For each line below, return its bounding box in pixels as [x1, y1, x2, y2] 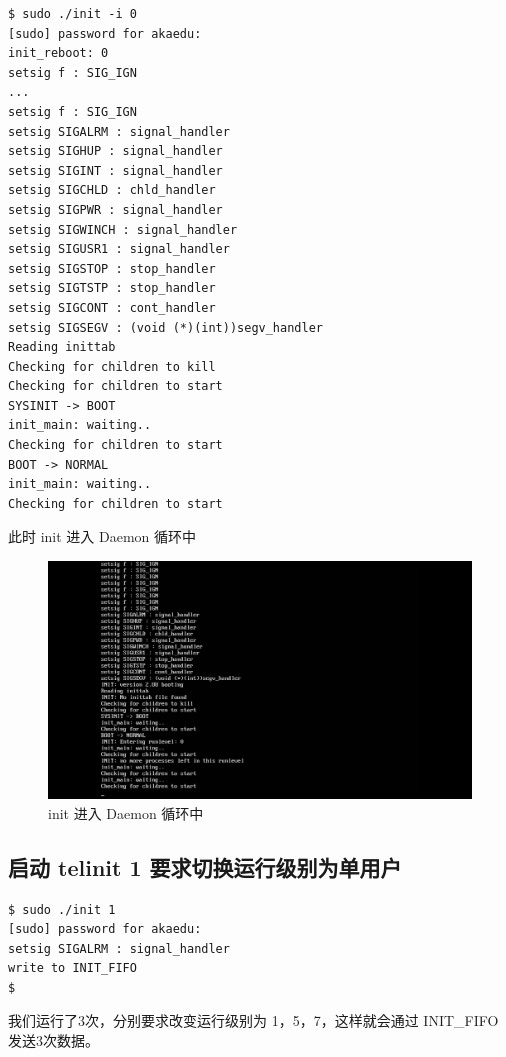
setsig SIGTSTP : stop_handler [8, 281, 216, 296]
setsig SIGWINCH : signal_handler [8, 222, 238, 237]
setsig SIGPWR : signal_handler [8, 202, 223, 217]
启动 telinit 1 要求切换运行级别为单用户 [8, 851, 402, 882]
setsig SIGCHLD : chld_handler [8, 183, 216, 198]
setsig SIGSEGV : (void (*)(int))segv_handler [8, 320, 323, 335]
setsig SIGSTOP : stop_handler [8, 261, 216, 276]
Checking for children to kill [8, 359, 216, 374]
